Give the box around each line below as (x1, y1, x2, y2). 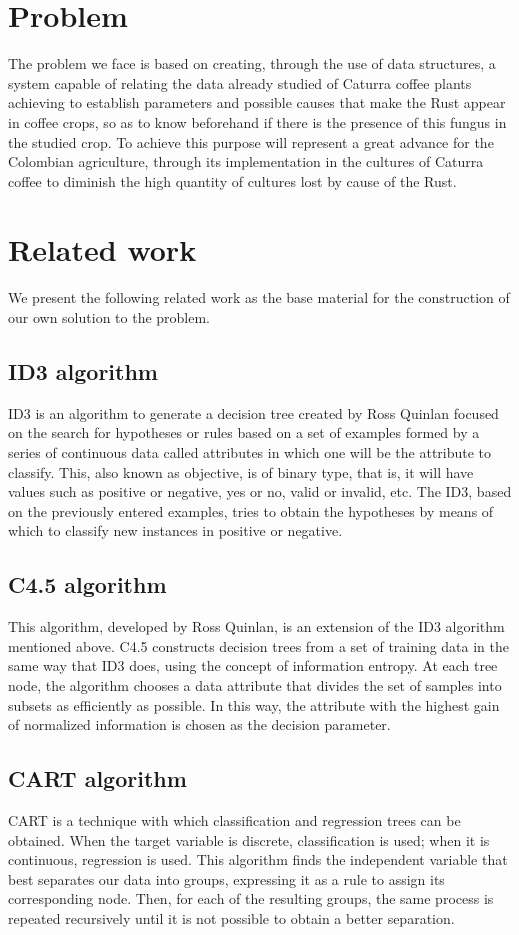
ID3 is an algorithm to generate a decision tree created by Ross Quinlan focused (8, 402, 499, 423)
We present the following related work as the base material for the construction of (8, 287, 510, 308)
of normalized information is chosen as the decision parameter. (8, 714, 391, 735)
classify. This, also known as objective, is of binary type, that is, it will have (8, 461, 474, 482)
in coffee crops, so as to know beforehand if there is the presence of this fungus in (8, 111, 507, 132)
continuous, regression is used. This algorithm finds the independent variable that (8, 849, 508, 870)
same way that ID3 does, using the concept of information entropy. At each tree (8, 655, 498, 676)
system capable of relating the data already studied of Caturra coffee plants (8, 72, 472, 93)
